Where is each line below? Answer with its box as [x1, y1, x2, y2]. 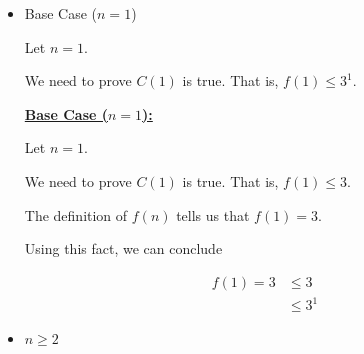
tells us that [176, 204, 250, 225]
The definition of [24, 204, 128, 225]
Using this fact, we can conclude [24, 238, 223, 259]
